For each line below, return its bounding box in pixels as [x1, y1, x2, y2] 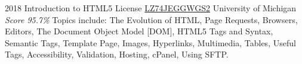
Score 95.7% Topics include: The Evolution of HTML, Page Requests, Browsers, [5, 13, 298, 25]
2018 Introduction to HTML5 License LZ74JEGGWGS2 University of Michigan [5, 2, 297, 14]
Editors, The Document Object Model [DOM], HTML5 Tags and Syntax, [5, 25, 273, 37]
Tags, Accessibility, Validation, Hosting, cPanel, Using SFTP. [5, 48, 229, 60]
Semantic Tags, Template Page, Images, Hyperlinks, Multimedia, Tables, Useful [5, 36, 296, 49]
